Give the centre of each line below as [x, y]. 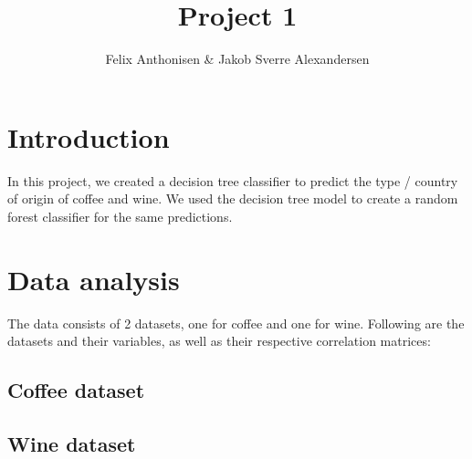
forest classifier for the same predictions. [120, 216]
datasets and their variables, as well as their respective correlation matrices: [219, 341]
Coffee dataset [76, 390]
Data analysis [94, 279]
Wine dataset [72, 443]
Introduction [89, 136]
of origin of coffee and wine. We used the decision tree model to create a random [233, 198]
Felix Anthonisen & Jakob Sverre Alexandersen [237, 59]
